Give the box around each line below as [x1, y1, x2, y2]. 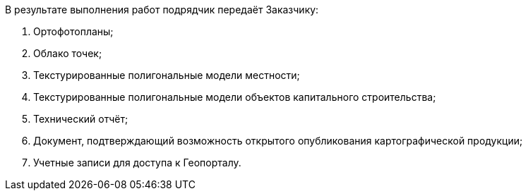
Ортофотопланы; [33, 25, 114, 37]
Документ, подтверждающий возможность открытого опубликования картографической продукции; [33, 135, 523, 147]
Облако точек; [33, 47, 102, 59]
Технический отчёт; [33, 113, 128, 125]
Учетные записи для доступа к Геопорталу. [33, 157, 241, 169]
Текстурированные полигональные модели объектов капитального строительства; [33, 91, 436, 103]
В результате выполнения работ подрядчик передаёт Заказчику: [5, 4, 319, 16]
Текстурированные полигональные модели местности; [33, 69, 300, 81]
